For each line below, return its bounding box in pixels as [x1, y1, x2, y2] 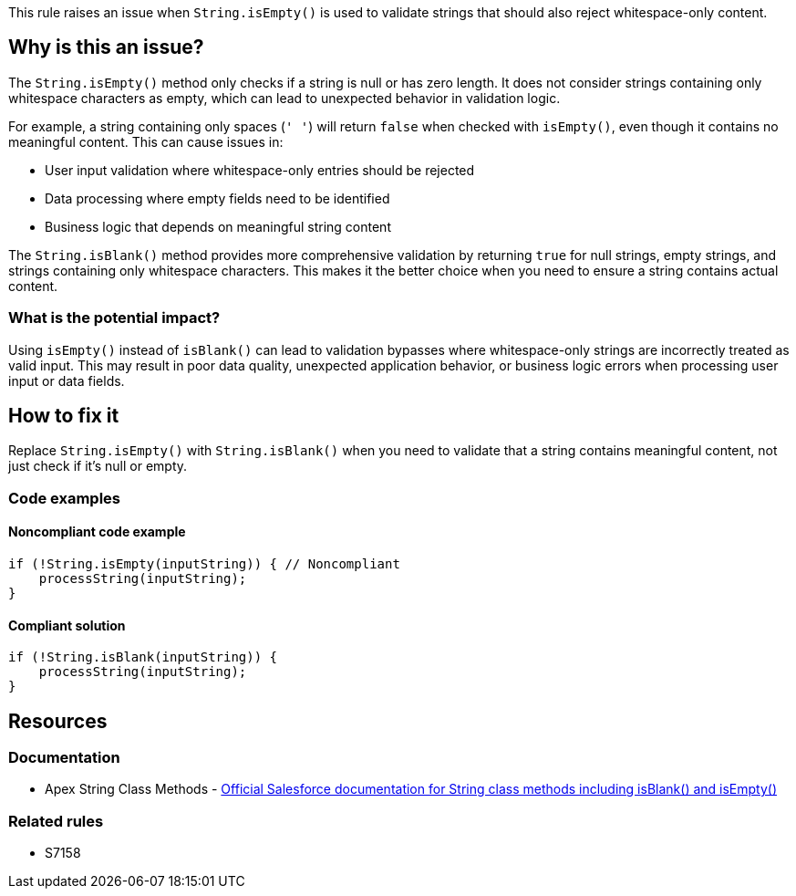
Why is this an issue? [8, 36, 204, 59]
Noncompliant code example [8, 524, 186, 540]
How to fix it [8, 404, 119, 428]
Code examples [8, 488, 121, 507]
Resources [8, 709, 108, 733]
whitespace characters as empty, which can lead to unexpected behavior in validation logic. [8, 89, 561, 106]
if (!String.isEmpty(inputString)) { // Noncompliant [8, 557, 400, 572]
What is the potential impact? [8, 308, 221, 328]
